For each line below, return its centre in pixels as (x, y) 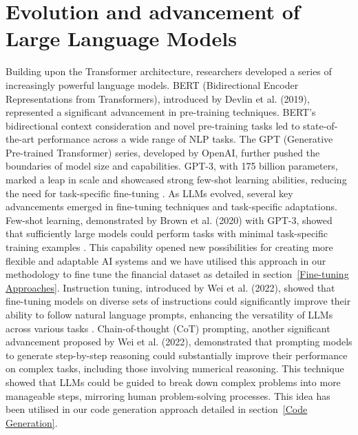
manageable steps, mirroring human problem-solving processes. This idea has (168, 395)
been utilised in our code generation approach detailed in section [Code (157, 409)
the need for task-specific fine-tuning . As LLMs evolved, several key (149, 193)
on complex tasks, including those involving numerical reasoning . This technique (175, 368)
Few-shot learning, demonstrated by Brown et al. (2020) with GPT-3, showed (169, 220)
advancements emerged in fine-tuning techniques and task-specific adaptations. (171, 206)
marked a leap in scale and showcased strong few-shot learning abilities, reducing (176, 180)
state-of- (320, 125)
